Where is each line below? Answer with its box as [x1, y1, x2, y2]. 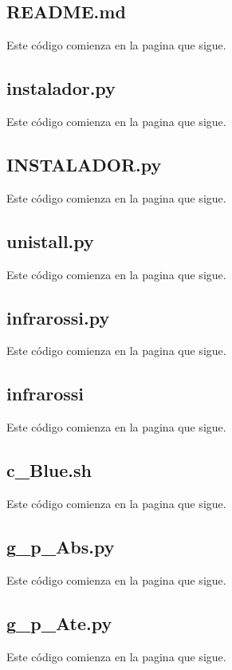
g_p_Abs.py [6, 534, 115, 558]
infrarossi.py [6, 305, 110, 329]
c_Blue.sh [6, 458, 92, 483]
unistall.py [6, 228, 94, 253]
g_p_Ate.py [6, 610, 112, 635]
